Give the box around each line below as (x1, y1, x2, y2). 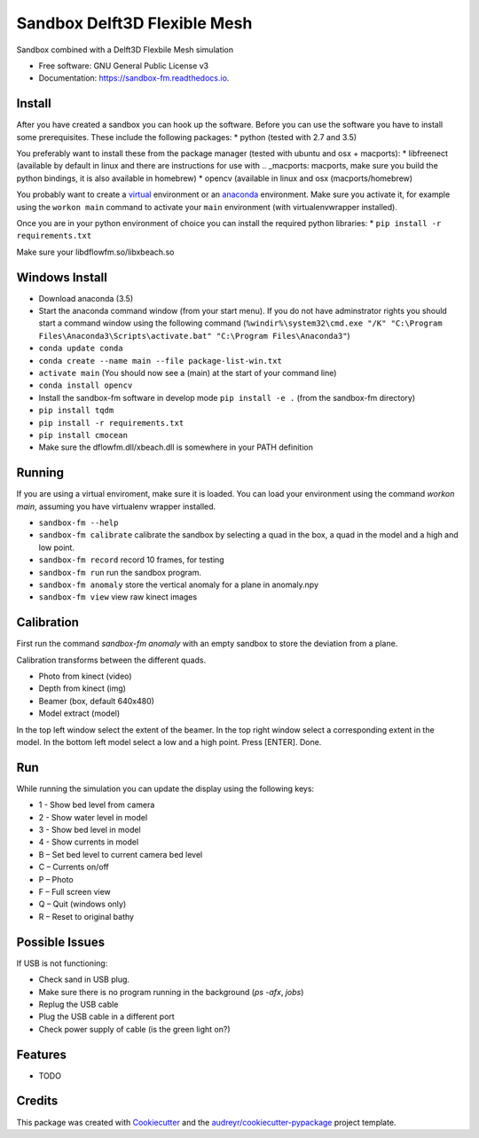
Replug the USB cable (38, 999, 119, 1009)
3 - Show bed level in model (38, 825, 141, 836)
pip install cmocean (38, 430, 129, 440)
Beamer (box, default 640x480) (38, 695, 155, 706)
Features (16, 1047, 67, 1062)
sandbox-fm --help (38, 518, 119, 528)
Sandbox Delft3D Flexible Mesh (16, 13, 253, 33)
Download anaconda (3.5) (38, 293, 133, 303)
